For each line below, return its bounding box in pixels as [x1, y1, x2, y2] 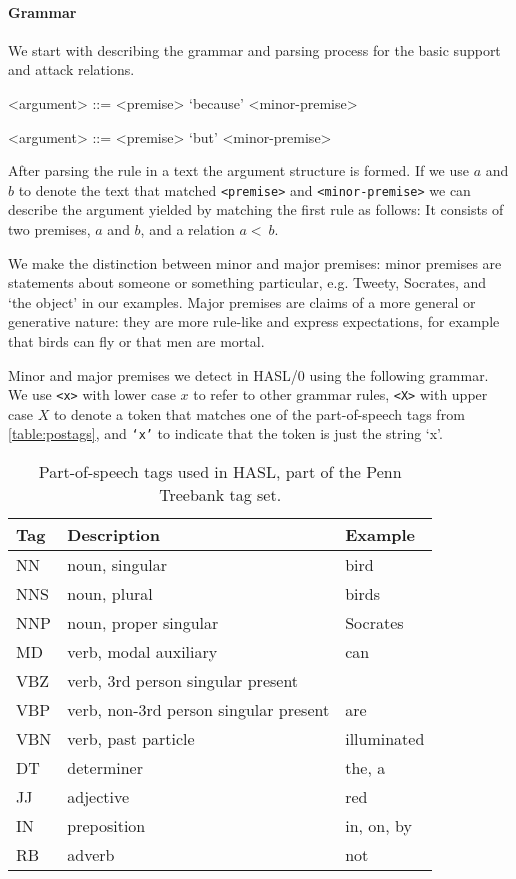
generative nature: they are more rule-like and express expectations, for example [8, 311, 500, 332]
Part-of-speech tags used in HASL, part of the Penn [38, 460, 402, 484]
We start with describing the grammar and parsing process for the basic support [8, 39, 501, 60]
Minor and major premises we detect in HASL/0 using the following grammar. [8, 364, 489, 385]
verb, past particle [67, 727, 195, 751]
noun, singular [67, 553, 168, 577]
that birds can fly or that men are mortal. [8, 330, 265, 351]
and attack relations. [8, 59, 135, 80]
